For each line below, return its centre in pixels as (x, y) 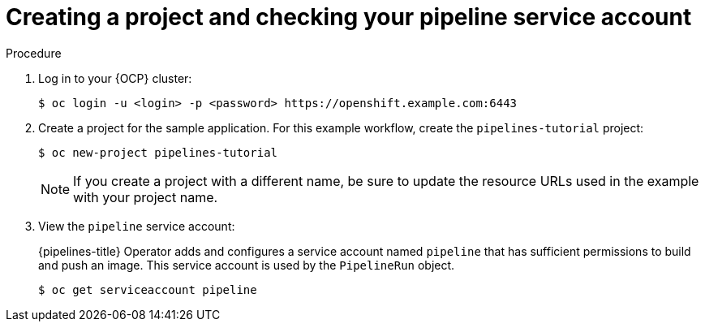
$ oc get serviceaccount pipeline (148, 289)
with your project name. (146, 197)
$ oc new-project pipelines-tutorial (158, 152)
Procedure (34, 53)
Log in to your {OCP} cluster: (115, 78)
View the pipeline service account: (137, 226)
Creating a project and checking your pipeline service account (349, 17)
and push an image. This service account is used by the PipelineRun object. (247, 265)
